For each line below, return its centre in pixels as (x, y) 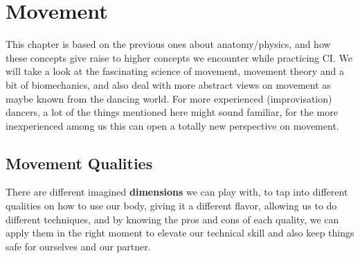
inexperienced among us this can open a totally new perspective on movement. (172, 125)
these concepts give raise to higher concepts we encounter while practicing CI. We (179, 57)
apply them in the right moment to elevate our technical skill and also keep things (180, 233)
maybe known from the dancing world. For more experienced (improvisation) (169, 98)
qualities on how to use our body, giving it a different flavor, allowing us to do (171, 206)
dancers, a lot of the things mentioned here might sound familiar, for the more (172, 112)
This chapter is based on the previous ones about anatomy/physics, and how (168, 44)
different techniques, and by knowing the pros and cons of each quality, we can (172, 219)
